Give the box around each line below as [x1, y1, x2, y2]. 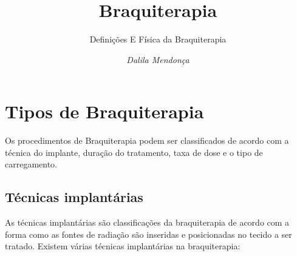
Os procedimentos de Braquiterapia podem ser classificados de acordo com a [5, 134, 289, 147]
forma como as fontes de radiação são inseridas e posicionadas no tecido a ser [5, 227, 292, 240]
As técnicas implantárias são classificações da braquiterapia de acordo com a [5, 216, 290, 229]
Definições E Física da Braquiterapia [89, 33, 227, 45]
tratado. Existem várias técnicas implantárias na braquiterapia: [5, 240, 241, 252]
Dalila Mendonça [126, 53, 189, 66]
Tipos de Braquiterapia [5, 99, 204, 124]
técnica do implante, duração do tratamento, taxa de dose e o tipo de [5, 146, 263, 158]
